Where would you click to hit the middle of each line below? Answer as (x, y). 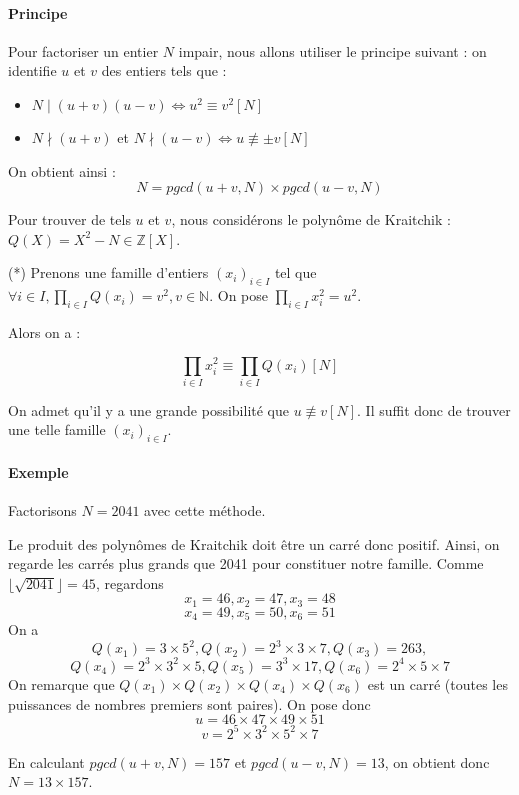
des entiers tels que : (164, 70)
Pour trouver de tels (69, 219)
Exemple (38, 471)
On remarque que (61, 683)
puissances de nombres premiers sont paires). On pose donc (189, 703)
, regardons (129, 582)
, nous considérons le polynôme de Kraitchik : (311, 219)
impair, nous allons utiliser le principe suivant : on (332, 50)
